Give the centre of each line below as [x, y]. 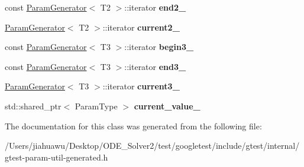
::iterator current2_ [141, 27]
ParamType [96, 106]
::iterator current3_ [141, 86]
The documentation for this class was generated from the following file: [133, 126]
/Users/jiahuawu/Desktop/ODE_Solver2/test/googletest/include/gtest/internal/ [152, 146]
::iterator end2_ [155, 7]
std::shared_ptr [33, 106]
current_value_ [167, 106]
